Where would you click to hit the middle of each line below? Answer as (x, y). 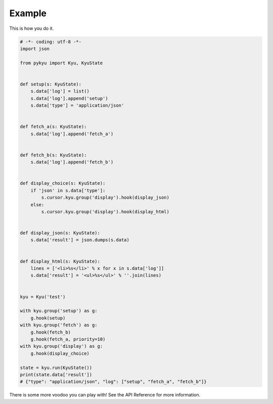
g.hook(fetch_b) (51, 332)
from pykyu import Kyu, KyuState (61, 63)
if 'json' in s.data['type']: (68, 190)
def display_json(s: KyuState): (60, 233)
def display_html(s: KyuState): (60, 261)
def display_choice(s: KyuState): (63, 183)
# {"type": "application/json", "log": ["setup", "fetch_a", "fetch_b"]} (113, 382)
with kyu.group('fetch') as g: (59, 325)
